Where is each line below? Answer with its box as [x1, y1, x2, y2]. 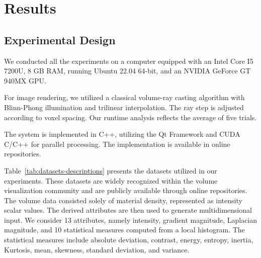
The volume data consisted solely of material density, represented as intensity [4, 195, 242, 205]
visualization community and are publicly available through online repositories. [4, 185, 247, 196]
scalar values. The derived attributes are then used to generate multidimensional [4, 205, 252, 215]
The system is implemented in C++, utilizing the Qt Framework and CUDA [4, 129, 240, 139]
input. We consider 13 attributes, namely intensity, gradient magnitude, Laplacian [4, 214, 257, 225]
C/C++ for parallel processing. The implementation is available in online [4, 138, 230, 149]
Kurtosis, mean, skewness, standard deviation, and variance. [4, 244, 190, 254]
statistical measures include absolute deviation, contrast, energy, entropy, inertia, [4, 234, 253, 245]
